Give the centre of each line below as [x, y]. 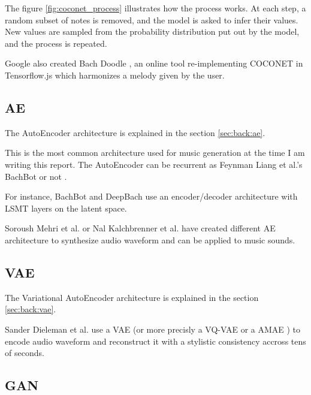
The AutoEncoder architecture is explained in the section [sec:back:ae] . [135, 132]
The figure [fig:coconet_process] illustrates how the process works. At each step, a [155, 8]
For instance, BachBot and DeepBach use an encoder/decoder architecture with [151, 196]
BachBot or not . [36, 176]
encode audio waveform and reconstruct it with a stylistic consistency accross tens [155, 341]
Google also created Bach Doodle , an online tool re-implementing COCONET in [154, 63]
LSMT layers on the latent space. [66, 208]
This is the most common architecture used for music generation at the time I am [155, 153]
